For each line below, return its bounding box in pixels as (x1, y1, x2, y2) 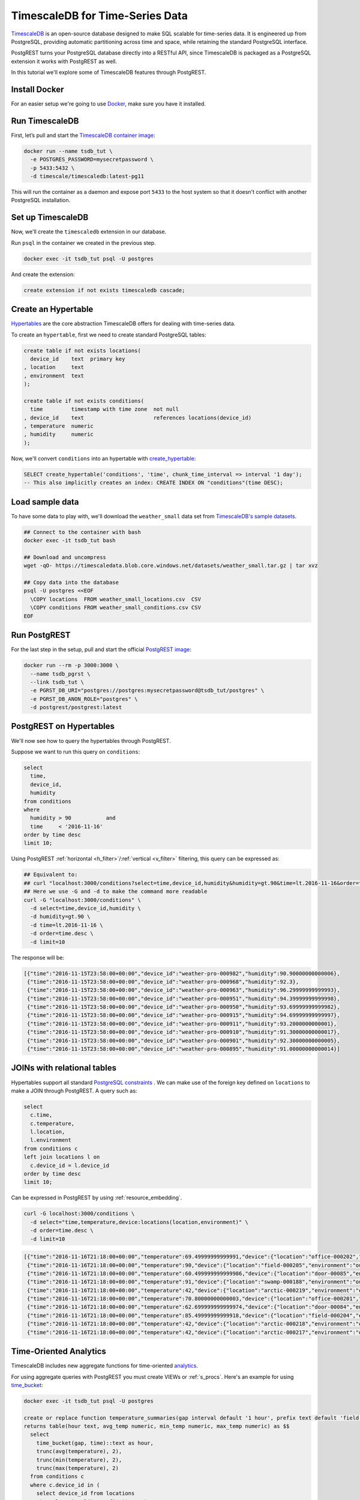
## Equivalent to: (23, 871, 78, 878)
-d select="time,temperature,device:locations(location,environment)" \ (30, 1219, 249, 1225)
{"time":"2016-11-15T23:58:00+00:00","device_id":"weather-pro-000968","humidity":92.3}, (27, 978, 299, 985)
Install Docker (11, 84, 64, 94)
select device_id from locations (36, 1490, 135, 1497)
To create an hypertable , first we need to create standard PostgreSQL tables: (11, 331, 206, 338)
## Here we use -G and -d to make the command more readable (23, 888, 208, 895)
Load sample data (11, 497, 79, 507)
